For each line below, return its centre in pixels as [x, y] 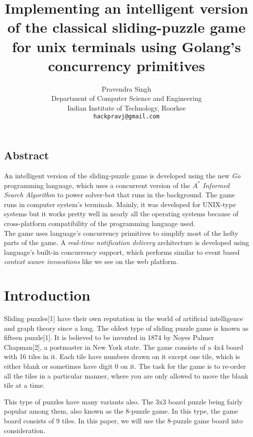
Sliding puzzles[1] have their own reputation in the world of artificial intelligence [124, 318]
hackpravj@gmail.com [126, 117]
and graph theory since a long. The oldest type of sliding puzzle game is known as [126, 328]
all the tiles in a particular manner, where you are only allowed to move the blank [126, 375]
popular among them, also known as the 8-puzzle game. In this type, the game [121, 411]
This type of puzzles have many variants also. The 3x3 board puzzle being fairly [123, 401]
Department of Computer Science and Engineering [126, 98]
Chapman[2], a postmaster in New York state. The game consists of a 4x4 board [124, 347]
